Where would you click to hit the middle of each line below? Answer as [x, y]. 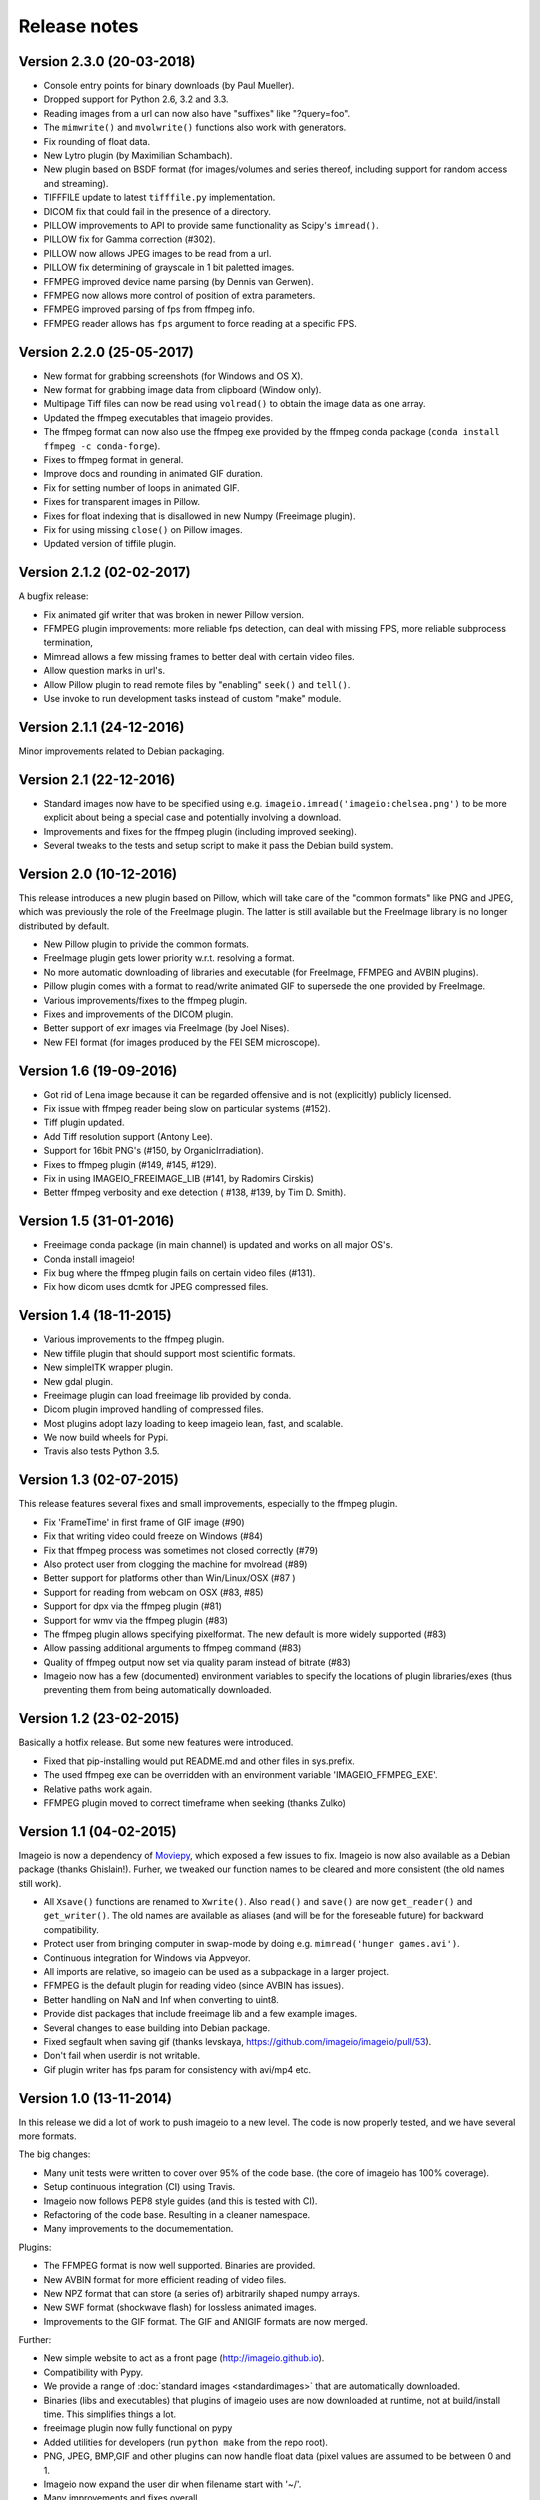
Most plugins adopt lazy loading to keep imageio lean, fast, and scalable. [193, 1423]
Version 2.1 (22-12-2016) [97, 779]
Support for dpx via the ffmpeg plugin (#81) [132, 1606]
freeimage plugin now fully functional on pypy [138, 2428]
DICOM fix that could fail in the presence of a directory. [157, 211]
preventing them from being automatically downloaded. [157, 1690]
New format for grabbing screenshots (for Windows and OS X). [173, 376]
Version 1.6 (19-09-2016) [98, 1070]
